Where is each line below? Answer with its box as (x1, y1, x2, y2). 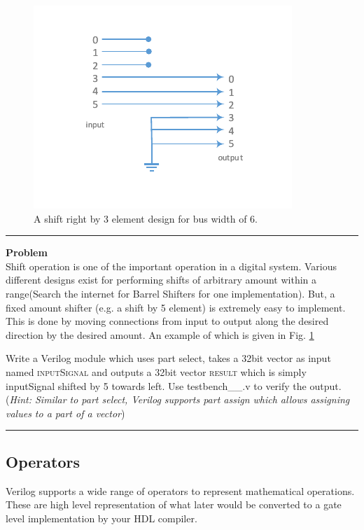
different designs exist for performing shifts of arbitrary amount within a (6, 272, 317, 287)
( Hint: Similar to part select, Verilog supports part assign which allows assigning (6, 392, 350, 407)
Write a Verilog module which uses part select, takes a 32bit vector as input (6, 351, 331, 365)
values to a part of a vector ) (6, 405, 125, 420)
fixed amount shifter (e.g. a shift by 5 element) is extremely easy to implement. (6, 300, 346, 314)
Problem (6, 245, 48, 260)
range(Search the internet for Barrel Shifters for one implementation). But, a (6, 286, 335, 300)
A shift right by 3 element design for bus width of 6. (34, 211, 258, 225)
